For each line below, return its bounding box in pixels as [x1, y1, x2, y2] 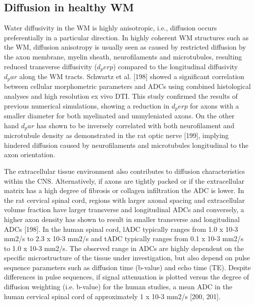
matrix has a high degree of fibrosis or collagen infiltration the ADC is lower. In [4, 185, 244, 195]
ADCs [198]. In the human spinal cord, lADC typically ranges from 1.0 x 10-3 [4, 223, 238, 234]
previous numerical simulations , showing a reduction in [4, 100, 170, 111]
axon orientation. [4, 149, 56, 160]
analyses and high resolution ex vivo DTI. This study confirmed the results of [4, 91, 238, 101]
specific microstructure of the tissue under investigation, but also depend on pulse [4, 252, 250, 263]
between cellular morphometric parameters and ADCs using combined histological [4, 81, 251, 91]
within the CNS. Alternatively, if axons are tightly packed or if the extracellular [4, 175, 245, 186]
